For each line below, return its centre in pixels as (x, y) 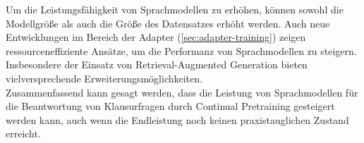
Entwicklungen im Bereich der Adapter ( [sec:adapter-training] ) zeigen (156, 37)
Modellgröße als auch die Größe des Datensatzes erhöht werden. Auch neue (168, 23)
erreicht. (23, 133)
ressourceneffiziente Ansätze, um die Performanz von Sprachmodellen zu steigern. (181, 50)
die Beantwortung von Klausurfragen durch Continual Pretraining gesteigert (170, 106)
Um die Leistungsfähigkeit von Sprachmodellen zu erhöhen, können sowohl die (175, 9)
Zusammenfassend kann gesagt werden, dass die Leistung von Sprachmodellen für (182, 92)
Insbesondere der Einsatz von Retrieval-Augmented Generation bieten (157, 64)
